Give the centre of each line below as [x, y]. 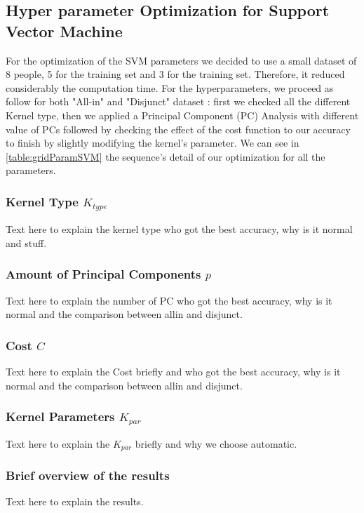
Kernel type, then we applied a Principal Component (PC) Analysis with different [182, 115]
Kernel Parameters [60, 417]
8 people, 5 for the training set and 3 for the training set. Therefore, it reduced [175, 74]
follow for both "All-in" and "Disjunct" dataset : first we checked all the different [178, 101]
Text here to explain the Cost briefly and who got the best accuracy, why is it [173, 372]
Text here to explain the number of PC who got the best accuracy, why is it [169, 300]
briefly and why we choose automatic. [216, 443]
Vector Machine [64, 31]
